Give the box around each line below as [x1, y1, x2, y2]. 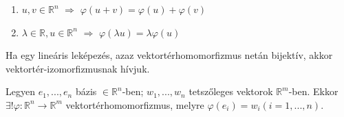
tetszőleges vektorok [189, 84, 273, 99]
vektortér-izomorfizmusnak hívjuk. [6, 61, 150, 75]
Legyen [6, 84, 35, 99]
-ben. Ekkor [288, 84, 338, 99]
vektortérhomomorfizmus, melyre [65, 97, 204, 112]
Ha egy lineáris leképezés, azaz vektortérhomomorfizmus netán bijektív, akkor [6, 48, 333, 62]
